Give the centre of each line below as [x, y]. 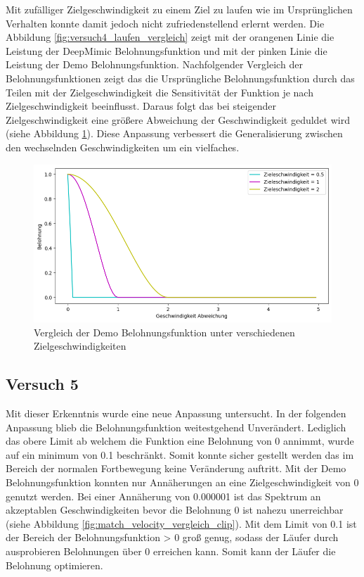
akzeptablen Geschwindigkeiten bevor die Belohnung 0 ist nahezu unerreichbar [175, 510]
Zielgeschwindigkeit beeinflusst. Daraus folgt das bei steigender [141, 106]
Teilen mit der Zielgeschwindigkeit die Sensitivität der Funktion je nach [160, 92]
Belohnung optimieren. [54, 565]
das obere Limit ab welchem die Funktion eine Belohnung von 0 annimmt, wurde [180, 441]
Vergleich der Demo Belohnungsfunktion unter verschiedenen [164, 332]
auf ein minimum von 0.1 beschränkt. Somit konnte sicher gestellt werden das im [180, 454]
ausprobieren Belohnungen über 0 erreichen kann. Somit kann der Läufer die [171, 551]
